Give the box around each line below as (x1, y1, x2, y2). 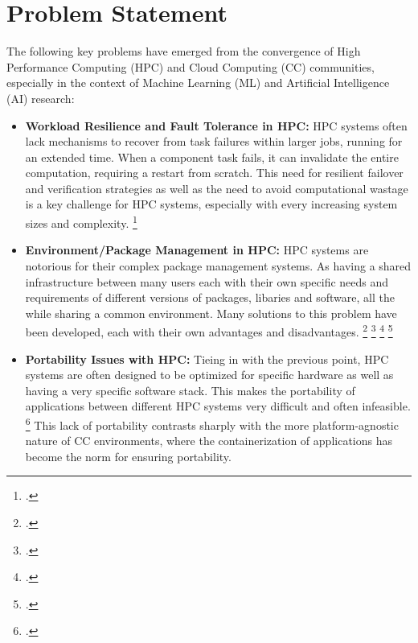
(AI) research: (6, 89, 75, 106)
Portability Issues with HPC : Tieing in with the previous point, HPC (25, 350, 389, 367)
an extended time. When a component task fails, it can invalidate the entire (25, 148, 399, 165)
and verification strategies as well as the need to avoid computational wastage (25, 179, 408, 196)
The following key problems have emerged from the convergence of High (6, 43, 361, 60)
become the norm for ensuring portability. (25, 447, 232, 464)
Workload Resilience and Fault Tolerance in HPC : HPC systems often (25, 117, 408, 134)
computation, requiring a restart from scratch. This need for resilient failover (25, 164, 404, 181)
